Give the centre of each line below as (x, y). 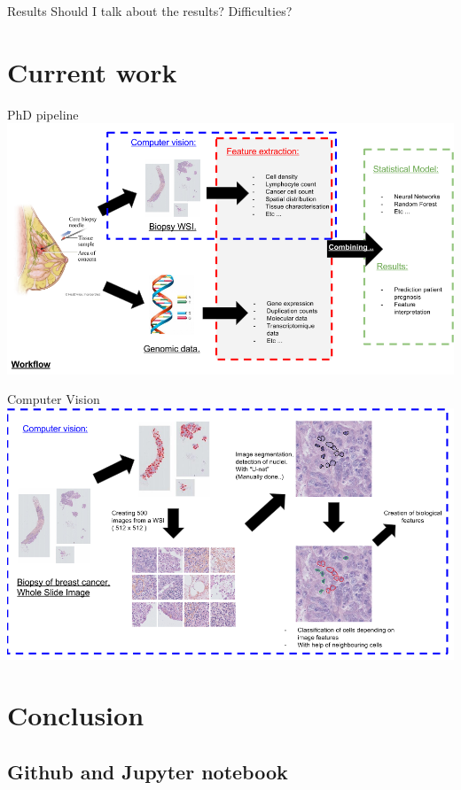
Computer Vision (54, 399)
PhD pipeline (43, 114)
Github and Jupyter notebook (148, 771)
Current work (92, 71)
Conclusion (76, 715)
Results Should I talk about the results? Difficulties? (150, 11)
